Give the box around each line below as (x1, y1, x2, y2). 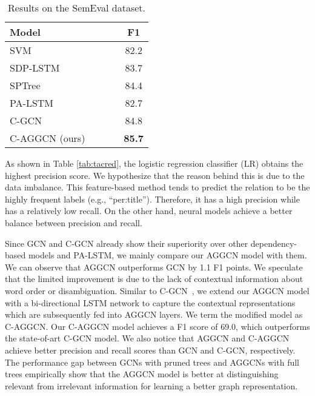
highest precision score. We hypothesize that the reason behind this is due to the (5, 169, 305, 181)
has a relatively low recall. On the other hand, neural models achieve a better (5, 204, 293, 217)
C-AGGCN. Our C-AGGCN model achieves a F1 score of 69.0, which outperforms (5, 320, 310, 332)
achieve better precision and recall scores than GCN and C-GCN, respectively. (5, 343, 296, 356)
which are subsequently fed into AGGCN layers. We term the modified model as (5, 308, 303, 321)
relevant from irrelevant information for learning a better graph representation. (5, 379, 298, 392)
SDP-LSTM (10, 61, 60, 75)
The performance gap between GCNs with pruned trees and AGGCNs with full (5, 355, 300, 368)
